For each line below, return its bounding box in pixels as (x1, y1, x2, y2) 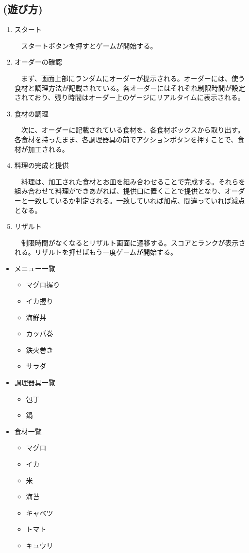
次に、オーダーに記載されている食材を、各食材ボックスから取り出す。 (21, 125, 245, 135)
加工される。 (28, 144, 69, 154)
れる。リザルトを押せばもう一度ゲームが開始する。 (14, 247, 177, 257)
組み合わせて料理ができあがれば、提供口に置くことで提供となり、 (14, 186, 225, 196)
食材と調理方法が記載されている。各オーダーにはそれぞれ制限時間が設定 (14, 82, 246, 93)
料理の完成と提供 (14, 160, 69, 170)
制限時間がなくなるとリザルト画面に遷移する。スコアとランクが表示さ (21, 237, 246, 247)
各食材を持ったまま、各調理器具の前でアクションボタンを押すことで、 (14, 134, 238, 144)
